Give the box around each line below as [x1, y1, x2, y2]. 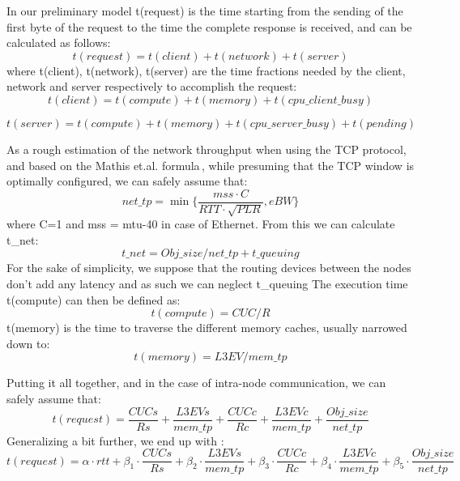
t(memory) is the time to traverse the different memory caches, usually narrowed [6, 319, 407, 336]
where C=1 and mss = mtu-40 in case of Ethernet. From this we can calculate [6, 215, 395, 232]
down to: [6, 334, 50, 351]
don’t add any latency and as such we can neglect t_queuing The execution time [6, 275, 408, 292]
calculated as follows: [6, 34, 111, 51]
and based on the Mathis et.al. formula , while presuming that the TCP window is [6, 156, 415, 173]
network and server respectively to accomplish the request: [6, 78, 297, 95]
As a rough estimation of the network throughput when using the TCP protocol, [6, 140, 407, 157]
